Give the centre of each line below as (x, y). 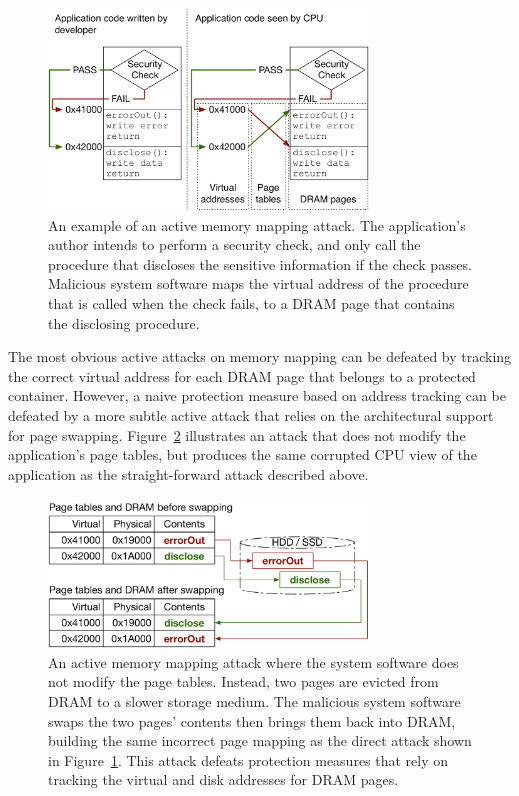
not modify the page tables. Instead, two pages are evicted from (243, 681)
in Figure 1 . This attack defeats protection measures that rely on (248, 759)
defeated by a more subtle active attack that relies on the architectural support (251, 414)
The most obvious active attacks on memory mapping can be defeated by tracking (260, 356)
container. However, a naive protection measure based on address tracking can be (257, 395)
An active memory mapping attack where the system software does (253, 661)
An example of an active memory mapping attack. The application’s (257, 224)
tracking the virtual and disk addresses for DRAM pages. (223, 779)
